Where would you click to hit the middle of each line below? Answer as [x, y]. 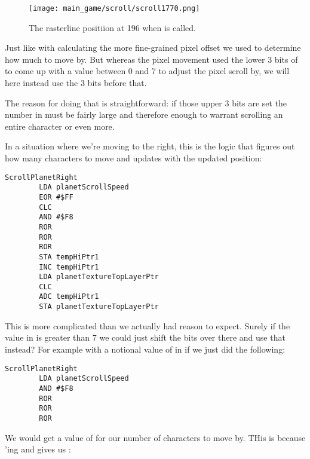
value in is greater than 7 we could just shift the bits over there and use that [145, 337]
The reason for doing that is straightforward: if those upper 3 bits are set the [146, 102]
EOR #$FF [56, 197]
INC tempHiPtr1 [69, 267]
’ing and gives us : [38, 449]
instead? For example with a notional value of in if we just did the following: [145, 349]
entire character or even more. [60, 126]
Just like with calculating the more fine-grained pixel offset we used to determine [153, 48]
